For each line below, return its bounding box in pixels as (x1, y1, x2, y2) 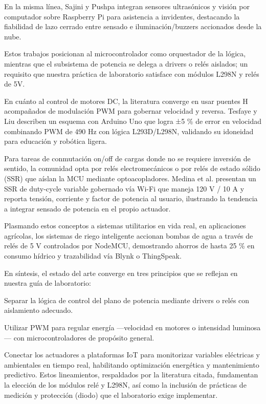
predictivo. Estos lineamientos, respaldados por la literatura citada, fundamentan (4, 369, 258, 380)
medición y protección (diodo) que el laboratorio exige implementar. (4, 389, 218, 400)
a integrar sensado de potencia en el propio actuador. (4, 203, 171, 214)
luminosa (232, 322, 261, 333)
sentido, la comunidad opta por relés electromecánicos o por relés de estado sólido (4, 163, 260, 174)
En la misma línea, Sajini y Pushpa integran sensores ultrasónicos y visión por (4, 1, 250, 11)
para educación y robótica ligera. (4, 136, 107, 146)
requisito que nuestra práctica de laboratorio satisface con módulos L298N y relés (4, 68, 259, 79)
